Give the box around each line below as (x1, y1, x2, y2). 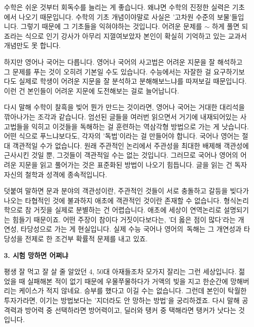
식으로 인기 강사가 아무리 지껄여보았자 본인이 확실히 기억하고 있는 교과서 (25, 30, 247, 41)
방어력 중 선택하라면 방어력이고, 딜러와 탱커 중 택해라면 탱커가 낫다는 (25, 304, 236, 315)
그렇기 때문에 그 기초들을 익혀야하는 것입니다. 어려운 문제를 (21, 21, 202, 31)
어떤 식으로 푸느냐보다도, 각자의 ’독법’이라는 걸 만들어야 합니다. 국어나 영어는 (4, 131, 240, 141)
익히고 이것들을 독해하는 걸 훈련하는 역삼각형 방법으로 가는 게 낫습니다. (31, 121, 249, 131)
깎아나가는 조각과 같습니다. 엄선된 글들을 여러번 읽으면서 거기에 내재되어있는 (4, 111, 238, 121)
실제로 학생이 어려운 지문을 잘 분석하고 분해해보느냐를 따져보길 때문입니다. (19, 76, 247, 86)
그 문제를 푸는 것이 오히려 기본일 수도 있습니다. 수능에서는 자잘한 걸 (4, 66, 212, 76)
